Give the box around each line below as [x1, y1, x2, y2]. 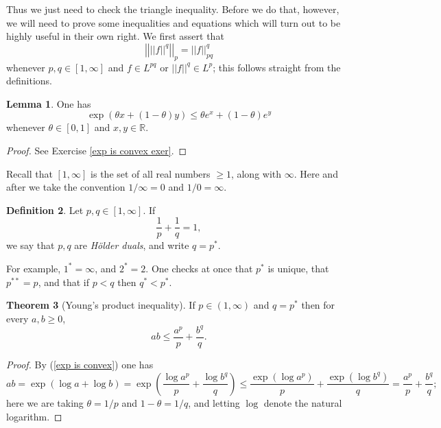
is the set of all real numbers [91, 166, 211, 180]
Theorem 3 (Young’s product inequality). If [6, 298, 195, 312]
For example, [6, 261, 61, 275]
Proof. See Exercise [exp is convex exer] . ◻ [6, 143, 187, 157]
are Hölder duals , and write [74, 238, 189, 252]
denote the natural [263, 395, 342, 409]
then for [301, 298, 335, 312]
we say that [6, 238, 55, 252]
